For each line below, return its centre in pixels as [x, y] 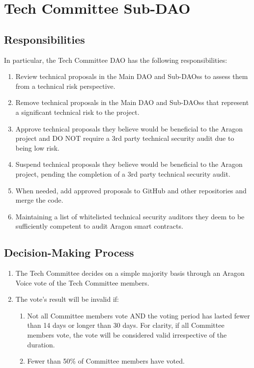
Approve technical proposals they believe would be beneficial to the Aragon [129, 128]
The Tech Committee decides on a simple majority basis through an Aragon [130, 273]
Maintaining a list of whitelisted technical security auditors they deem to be [130, 216]
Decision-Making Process [69, 252]
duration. [41, 344]
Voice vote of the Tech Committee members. [82, 282]
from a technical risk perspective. [65, 86]
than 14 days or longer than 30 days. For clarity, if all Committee [126, 325]
